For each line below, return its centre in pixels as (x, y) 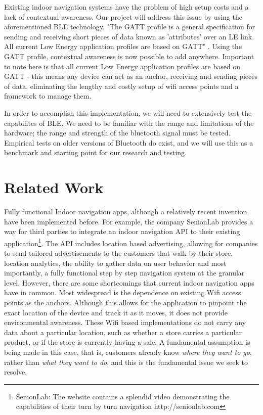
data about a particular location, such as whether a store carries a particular (123, 332)
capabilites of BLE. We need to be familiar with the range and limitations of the (129, 123)
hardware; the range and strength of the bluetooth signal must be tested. (117, 133)
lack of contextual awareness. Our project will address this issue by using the (123, 16)
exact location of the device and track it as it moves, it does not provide (116, 312)
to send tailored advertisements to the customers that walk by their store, (119, 253)
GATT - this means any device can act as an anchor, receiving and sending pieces (131, 76)
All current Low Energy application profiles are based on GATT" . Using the (123, 46)
